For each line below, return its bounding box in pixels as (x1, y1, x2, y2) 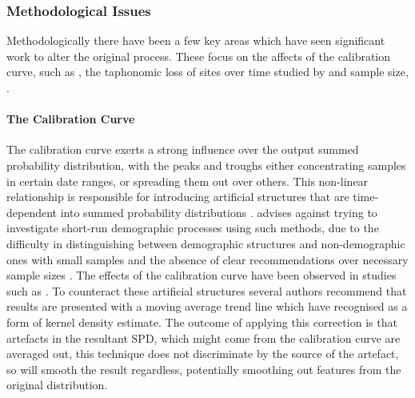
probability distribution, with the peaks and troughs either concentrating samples (6, 156, 406, 173)
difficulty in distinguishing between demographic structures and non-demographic (6, 235, 405, 251)
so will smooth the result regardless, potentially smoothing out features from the (6, 360, 401, 377)
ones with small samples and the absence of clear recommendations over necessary (6, 251, 409, 267)
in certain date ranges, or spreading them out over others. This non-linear (6, 172, 369, 189)
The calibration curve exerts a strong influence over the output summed (6, 141, 359, 158)
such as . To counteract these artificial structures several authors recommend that (6, 282, 407, 299)
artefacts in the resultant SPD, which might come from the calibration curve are (6, 329, 401, 346)
